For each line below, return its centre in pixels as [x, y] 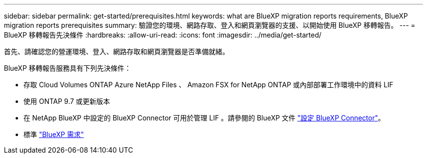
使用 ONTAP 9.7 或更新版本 [67, 101]
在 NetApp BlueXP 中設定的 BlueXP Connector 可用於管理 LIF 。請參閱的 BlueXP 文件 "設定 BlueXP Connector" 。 [204, 118]
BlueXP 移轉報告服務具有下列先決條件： [68, 68]
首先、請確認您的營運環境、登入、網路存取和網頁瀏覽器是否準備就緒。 [116, 51]
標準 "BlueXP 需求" [54, 134]
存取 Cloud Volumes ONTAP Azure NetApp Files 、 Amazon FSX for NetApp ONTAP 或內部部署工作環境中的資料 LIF [208, 85]
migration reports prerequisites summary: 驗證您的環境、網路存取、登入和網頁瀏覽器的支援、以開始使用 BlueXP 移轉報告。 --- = [210, 25]
